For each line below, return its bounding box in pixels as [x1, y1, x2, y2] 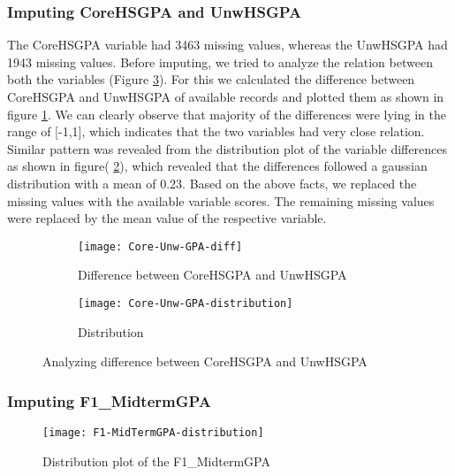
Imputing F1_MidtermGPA [7, 389, 212, 411]
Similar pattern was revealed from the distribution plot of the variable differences [7, 139, 447, 157]
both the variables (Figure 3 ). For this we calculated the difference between [7, 70, 415, 88]
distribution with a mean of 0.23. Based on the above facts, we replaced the [7, 173, 417, 192]
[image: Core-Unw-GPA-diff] [78, 240, 243, 253]
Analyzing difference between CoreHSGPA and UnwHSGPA [42, 352, 368, 371]
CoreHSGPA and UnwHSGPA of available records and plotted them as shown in [7, 88, 444, 105]
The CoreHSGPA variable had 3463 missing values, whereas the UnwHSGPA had [7, 35, 448, 54]
